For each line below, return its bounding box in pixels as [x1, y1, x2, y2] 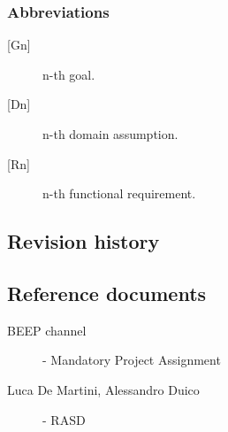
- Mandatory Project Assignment [42, 351, 221, 369]
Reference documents [7, 279, 207, 306]
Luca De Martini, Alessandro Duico [7, 380, 200, 398]
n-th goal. [42, 65, 95, 83]
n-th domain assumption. [42, 125, 179, 143]
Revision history [7, 228, 160, 255]
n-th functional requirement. [42, 184, 196, 203]
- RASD [42, 410, 86, 428]
